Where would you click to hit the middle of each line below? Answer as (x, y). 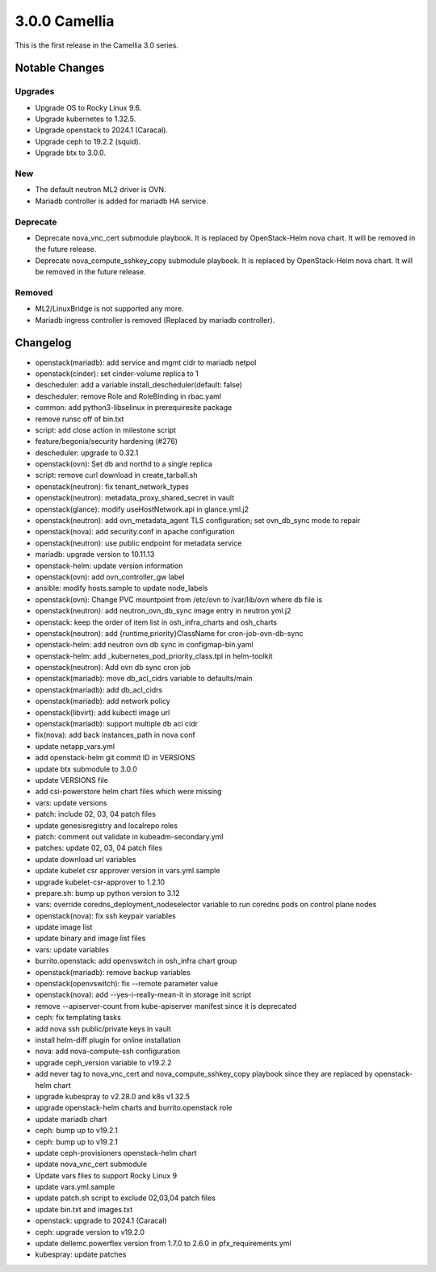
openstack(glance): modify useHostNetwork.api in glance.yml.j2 (142, 509)
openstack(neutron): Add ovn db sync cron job (113, 667)
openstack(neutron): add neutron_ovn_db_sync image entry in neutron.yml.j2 (163, 611)
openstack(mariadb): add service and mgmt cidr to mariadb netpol (146, 362)
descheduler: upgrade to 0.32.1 (87, 453)
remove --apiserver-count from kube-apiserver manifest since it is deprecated (166, 1006)
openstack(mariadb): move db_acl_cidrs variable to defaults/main (144, 679)
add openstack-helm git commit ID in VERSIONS (115, 758)
